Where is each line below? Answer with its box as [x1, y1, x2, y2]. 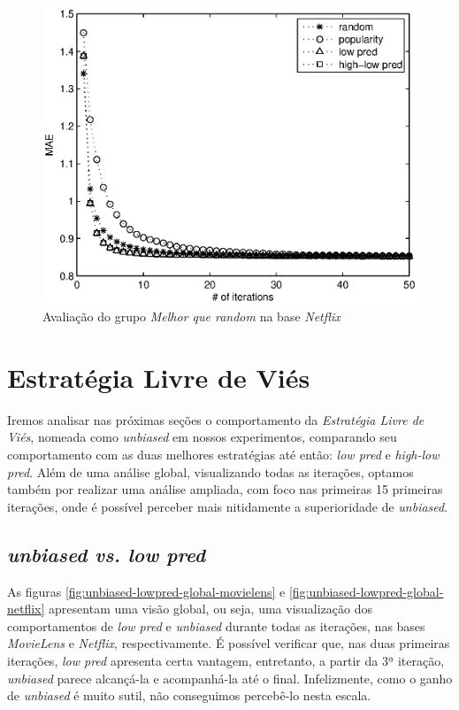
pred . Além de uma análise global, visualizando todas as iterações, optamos [7, 462, 414, 481]
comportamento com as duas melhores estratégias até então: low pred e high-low [7, 444, 440, 463]
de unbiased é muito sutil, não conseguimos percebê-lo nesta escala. [7, 686, 371, 705]
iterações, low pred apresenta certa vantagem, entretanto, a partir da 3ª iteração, [7, 651, 445, 669]
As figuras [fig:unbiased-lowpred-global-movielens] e [7, 582, 286, 600]
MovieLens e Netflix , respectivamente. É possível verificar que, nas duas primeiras [7, 634, 450, 652]
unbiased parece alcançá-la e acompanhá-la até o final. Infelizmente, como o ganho [7, 668, 453, 687]
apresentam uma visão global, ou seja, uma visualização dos [49, 599, 373, 618]
